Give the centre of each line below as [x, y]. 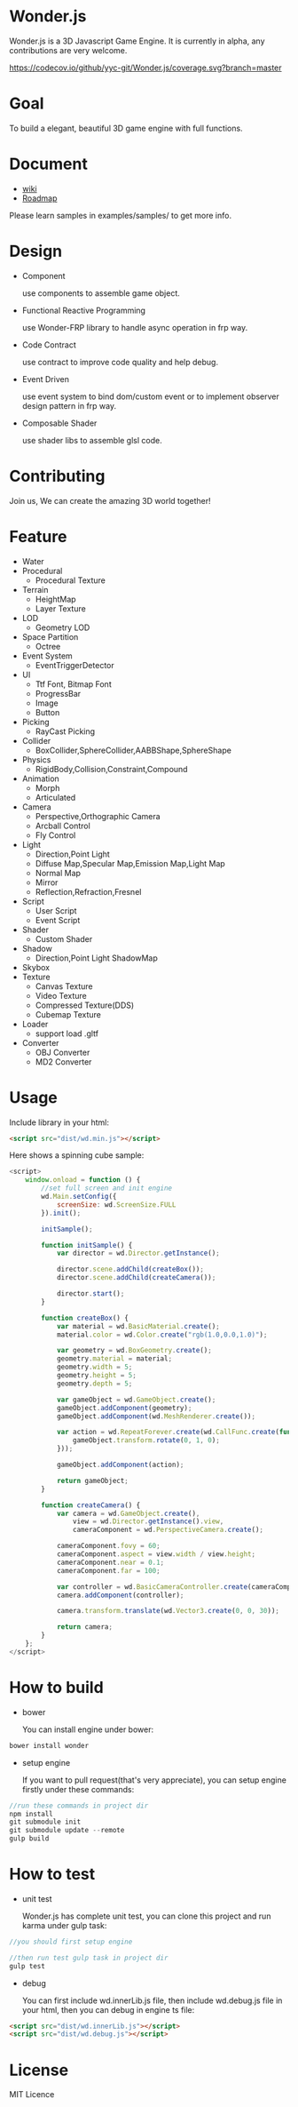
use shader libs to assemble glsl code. [92, 440]
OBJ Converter [63, 1052]
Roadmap [39, 198]
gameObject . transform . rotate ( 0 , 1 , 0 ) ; [146, 1441]
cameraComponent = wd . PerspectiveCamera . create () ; [168, 1530]
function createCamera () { [91, 1505]
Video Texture [61, 995]
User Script [56, 910]
